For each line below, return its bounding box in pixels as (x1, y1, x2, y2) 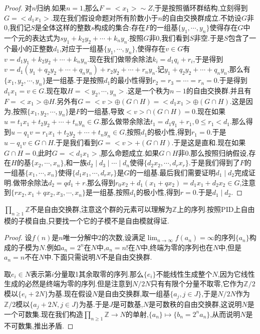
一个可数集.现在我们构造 (4, 308, 83, 319)
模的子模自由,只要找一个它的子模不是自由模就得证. (4, 215, 169, 226)
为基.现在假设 (48, 288, 92, 299)
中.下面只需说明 (44, 252, 96, 262)
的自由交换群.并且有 (186, 85, 251, 96)
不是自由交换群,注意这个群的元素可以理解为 (30, 203, 172, 214)
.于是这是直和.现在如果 (171, 137, 246, 147)
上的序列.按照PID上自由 (177, 203, 255, 214)
